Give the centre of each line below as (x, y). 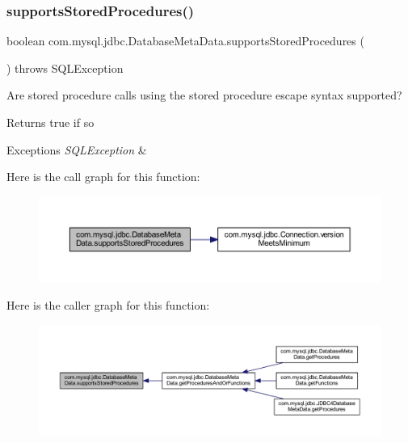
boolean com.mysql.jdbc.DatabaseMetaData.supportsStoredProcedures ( (185, 41)
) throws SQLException (65, 68)
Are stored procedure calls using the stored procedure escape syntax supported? (204, 95)
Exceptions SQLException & (77, 149)
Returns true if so (50, 122)
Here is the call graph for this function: (103, 177)
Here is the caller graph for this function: (108, 305)
